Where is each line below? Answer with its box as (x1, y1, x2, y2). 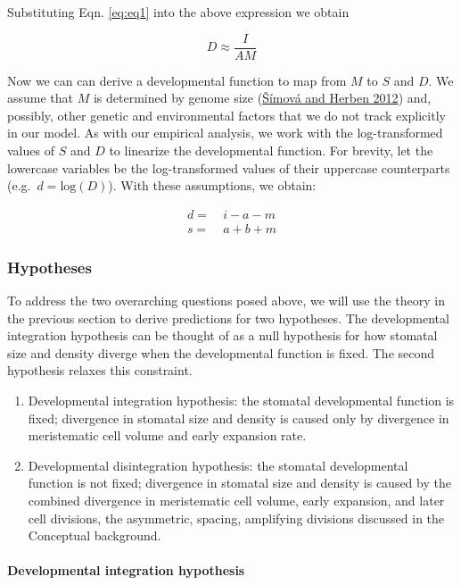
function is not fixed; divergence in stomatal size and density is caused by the (28, 473, 451, 492)
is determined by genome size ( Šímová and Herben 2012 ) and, (93, 88, 432, 107)
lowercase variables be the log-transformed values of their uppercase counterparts (7, 158, 450, 177)
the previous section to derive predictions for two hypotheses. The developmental (7, 308, 449, 327)
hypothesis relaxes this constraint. (7, 361, 193, 380)
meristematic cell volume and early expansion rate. (28, 426, 307, 445)
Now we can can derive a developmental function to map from (7, 71, 347, 89)
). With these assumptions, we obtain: (108, 176, 317, 195)
